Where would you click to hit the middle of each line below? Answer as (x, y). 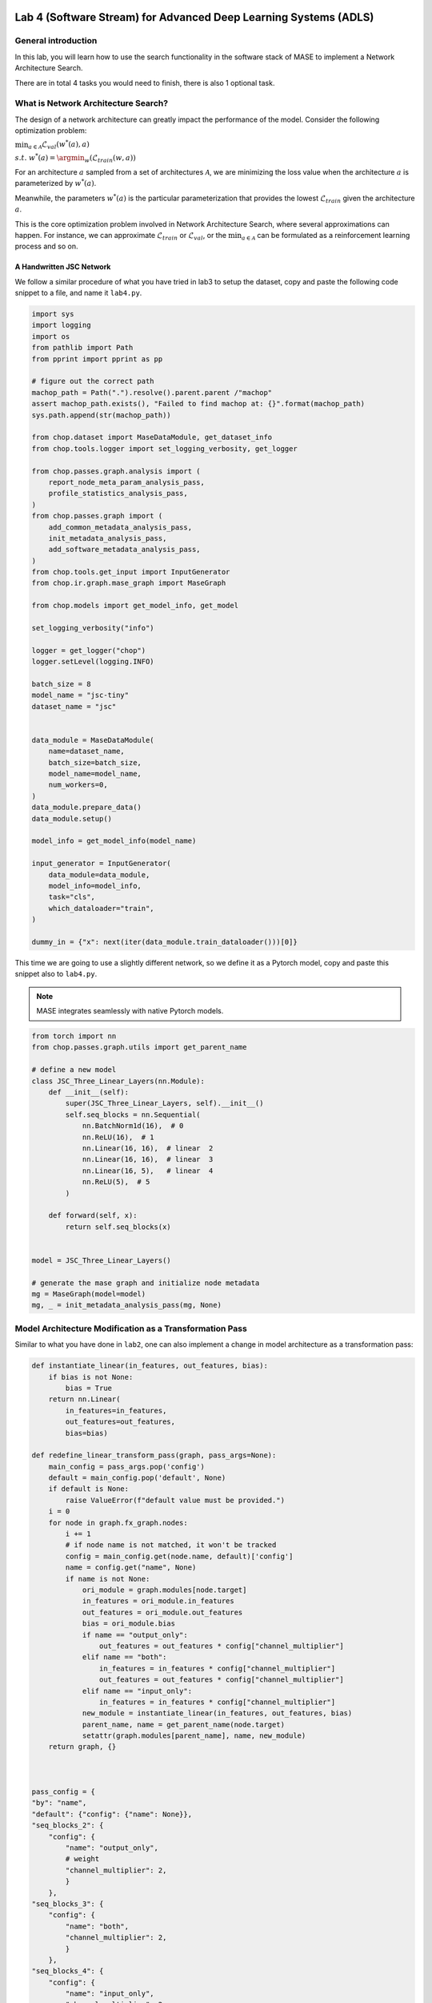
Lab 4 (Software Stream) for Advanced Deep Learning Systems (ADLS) (194, 17)
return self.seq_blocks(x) (118, 1227)
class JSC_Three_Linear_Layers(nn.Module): (118, 1081)
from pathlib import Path (82, 348)
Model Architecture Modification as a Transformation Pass (131, 1328)
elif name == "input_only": (137, 1691)
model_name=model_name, (95, 774)
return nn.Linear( (84, 1399)
